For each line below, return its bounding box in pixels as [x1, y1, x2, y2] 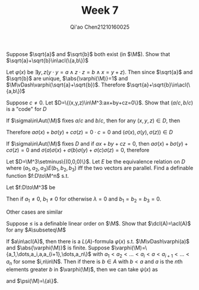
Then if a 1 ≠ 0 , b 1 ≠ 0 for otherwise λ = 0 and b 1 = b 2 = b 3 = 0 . [6, 195, 162, 203]
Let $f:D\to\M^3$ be [6, 183, 55, 191]
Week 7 [81, 4, 119, 17]
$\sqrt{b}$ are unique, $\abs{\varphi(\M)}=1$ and [6, 75, 128, 82]
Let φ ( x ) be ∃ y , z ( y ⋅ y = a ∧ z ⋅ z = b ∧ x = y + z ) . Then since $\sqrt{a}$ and [6, 68, 193, 75]
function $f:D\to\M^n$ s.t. [6, 172, 70, 179]
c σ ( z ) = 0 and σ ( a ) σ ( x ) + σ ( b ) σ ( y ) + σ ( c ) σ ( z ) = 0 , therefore [6, 146, 150, 153]
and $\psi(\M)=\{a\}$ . [6, 277, 59, 285]
